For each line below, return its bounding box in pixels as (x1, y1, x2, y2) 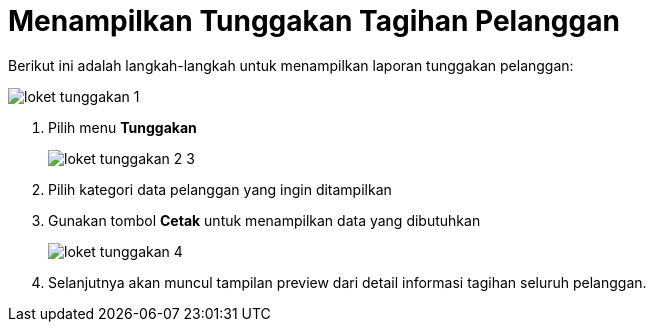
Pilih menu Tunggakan (48, 118, 197, 136)
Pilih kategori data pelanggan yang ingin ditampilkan (48, 180, 392, 198)
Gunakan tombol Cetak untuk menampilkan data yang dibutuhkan (48, 211, 481, 229)
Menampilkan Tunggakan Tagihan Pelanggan (8, 4, 620, 38)
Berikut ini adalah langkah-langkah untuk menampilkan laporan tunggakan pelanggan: (8, 56, 574, 74)
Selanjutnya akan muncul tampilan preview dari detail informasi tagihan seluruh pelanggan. (48, 273, 647, 291)
